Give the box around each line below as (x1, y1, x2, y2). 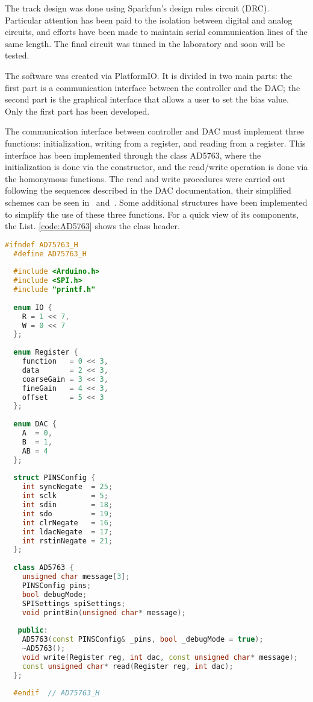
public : (17, 626, 48, 635)
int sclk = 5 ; (22, 492, 108, 501)
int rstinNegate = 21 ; (22, 536, 113, 545)
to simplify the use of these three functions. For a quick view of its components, (5, 207, 299, 220)
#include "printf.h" (13, 285, 96, 294)
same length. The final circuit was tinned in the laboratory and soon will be (5, 37, 285, 49)
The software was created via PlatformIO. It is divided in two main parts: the (5, 69, 293, 81)
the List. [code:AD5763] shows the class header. (5, 220, 180, 232)
